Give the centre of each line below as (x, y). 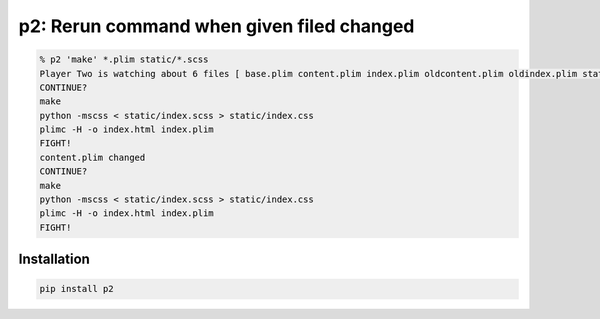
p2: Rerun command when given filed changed (216, 26)
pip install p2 (76, 289)
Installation (54, 259)
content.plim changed (92, 157)
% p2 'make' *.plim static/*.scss (124, 59)
